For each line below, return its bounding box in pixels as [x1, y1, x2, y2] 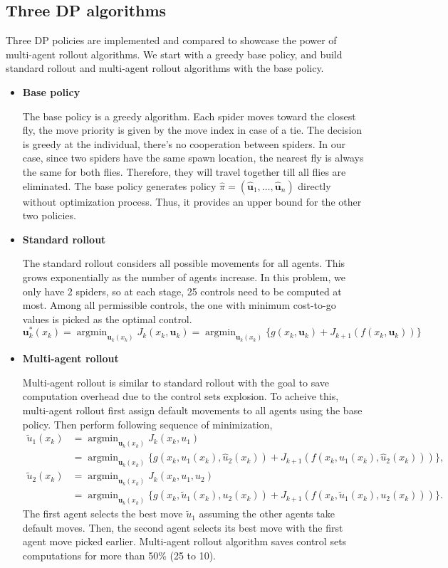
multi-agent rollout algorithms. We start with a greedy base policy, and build [6, 46, 343, 61]
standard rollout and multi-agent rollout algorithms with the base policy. [6, 61, 324, 75]
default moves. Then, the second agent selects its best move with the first [22, 520, 343, 535]
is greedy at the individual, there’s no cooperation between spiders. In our [22, 136, 345, 151]
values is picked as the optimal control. [22, 311, 192, 326]
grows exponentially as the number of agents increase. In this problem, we [22, 269, 345, 284]
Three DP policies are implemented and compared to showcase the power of [6, 33, 337, 48]
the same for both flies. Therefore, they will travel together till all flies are [22, 164, 346, 179]
